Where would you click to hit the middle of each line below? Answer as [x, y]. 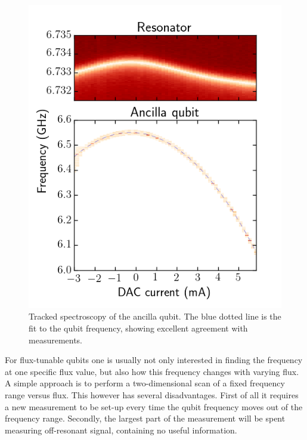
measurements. [56, 340]
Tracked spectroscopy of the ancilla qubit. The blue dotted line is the [155, 316]
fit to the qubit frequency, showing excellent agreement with [138, 328]
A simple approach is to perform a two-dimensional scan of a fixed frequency [145, 383]
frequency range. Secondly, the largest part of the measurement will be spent [145, 418]
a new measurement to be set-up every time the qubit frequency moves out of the [154, 406]
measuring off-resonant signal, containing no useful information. [121, 430]
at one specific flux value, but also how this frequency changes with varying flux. [152, 371]
